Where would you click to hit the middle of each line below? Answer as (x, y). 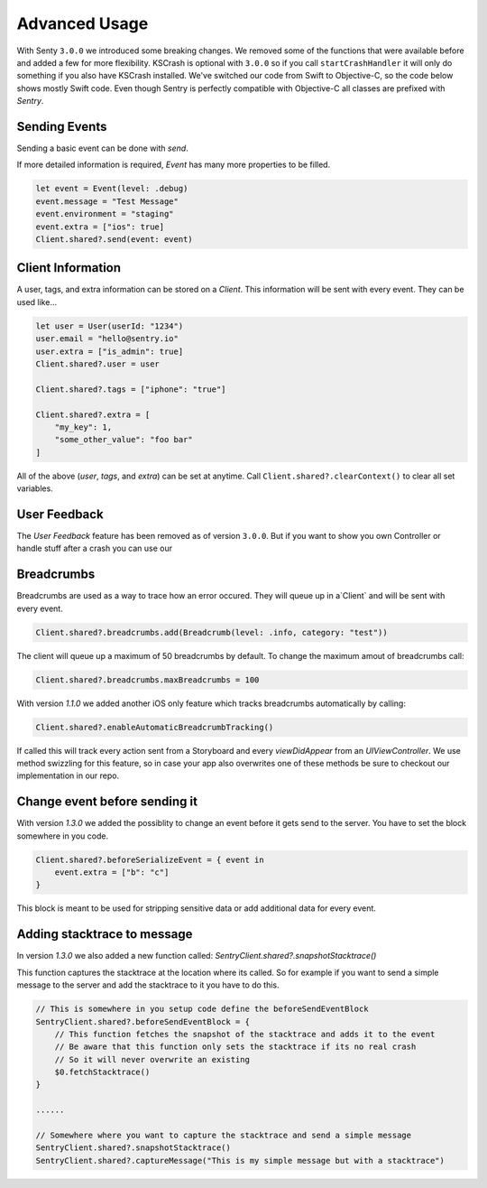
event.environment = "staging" (105, 214)
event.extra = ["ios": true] (100, 227)
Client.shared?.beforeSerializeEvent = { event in (150, 859)
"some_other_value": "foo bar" (124, 440)
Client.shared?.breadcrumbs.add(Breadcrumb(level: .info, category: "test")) (211, 632)
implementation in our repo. (68, 775)
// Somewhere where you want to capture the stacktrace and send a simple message (224, 1136)
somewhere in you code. (62, 836)
